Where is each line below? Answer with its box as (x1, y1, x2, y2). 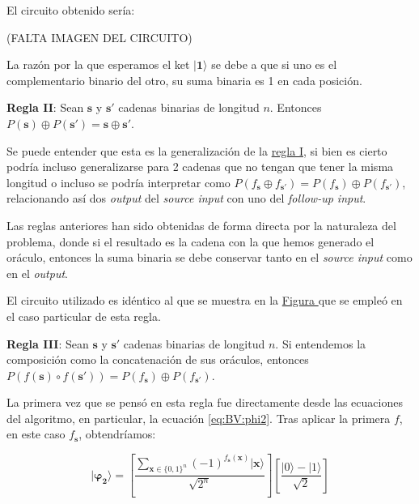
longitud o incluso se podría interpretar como (6, 173, 231, 190)
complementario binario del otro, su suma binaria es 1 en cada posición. (6, 71, 362, 88)
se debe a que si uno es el (211, 56, 337, 73)
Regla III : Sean (6, 335, 89, 352)
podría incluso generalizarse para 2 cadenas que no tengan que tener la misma (6, 158, 394, 175)
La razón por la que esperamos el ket (6, 56, 190, 73)
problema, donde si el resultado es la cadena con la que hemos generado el (6, 233, 375, 250)
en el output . (6, 264, 68, 281)
